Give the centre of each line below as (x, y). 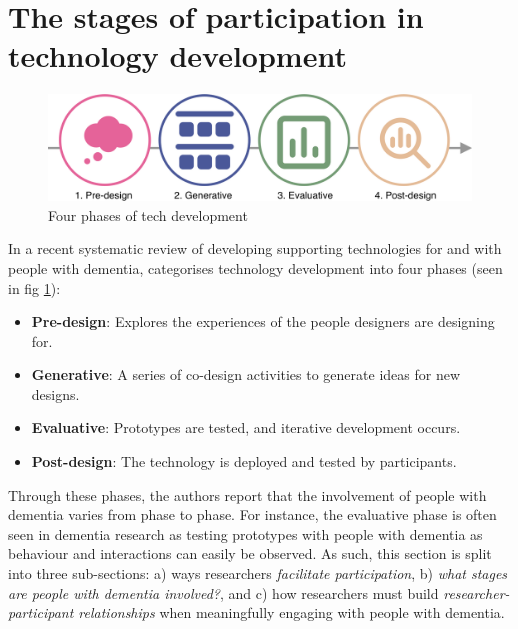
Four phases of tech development (148, 214)
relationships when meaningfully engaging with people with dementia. (291, 612)
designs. (55, 393)
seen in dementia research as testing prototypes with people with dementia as (245, 533)
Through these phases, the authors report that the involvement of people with (247, 494)
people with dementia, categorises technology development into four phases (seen (255, 267)
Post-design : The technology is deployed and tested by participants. (244, 461)
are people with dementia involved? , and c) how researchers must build (223, 592)
